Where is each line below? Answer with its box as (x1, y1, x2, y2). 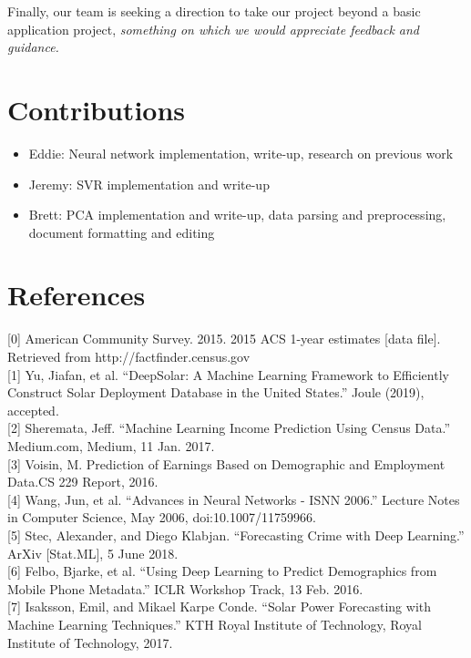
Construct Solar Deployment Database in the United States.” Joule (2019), (7, 383, 425, 402)
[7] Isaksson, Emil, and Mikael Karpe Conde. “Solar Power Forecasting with (7, 597, 432, 616)
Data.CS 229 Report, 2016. (7, 472, 159, 491)
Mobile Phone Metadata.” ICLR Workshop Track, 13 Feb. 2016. (7, 579, 363, 598)
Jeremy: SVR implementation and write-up (28, 174, 270, 193)
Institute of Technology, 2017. (7, 632, 173, 652)
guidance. (7, 37, 59, 57)
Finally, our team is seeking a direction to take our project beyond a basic (7, 2, 421, 20)
